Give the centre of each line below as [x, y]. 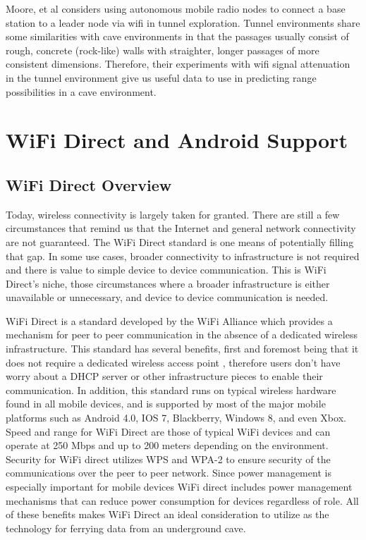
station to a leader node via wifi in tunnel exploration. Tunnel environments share [183, 22]
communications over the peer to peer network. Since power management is [169, 473]
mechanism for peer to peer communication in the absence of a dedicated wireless [182, 335]
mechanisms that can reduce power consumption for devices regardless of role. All [182, 500]
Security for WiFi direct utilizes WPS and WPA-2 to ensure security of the [168, 459]
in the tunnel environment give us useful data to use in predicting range [161, 77]
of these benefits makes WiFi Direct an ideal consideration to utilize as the [167, 514]
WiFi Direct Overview [89, 184]
